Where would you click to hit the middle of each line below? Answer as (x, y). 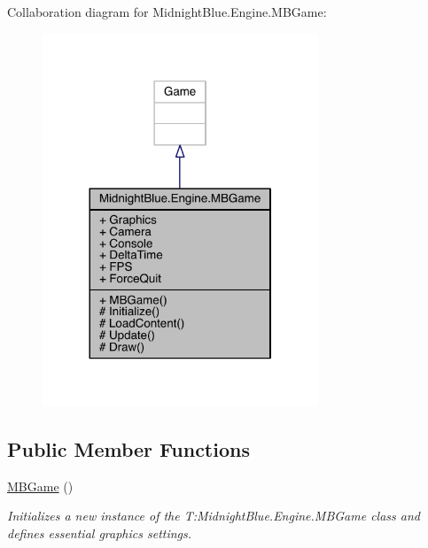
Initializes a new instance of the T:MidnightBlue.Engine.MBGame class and (214, 516)
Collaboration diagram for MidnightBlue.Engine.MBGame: (167, 12)
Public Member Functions (128, 448)
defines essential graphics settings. (100, 533)
